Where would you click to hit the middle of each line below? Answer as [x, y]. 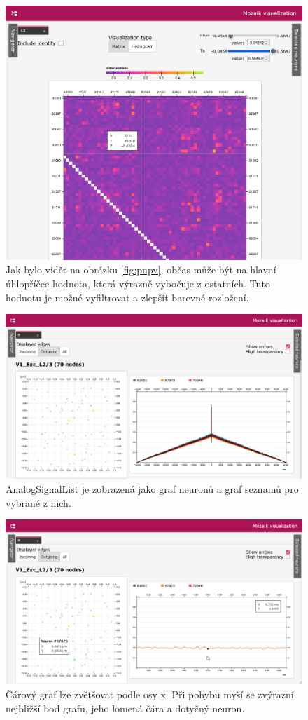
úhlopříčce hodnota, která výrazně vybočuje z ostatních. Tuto [138, 284]
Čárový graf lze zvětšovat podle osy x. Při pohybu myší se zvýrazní [150, 694]
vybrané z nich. [38, 502]
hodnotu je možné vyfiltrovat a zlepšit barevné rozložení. [127, 297]
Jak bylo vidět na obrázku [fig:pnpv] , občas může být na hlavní [141, 270]
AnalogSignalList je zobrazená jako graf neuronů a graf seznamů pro [152, 489]
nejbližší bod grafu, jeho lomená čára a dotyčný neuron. [125, 708]
